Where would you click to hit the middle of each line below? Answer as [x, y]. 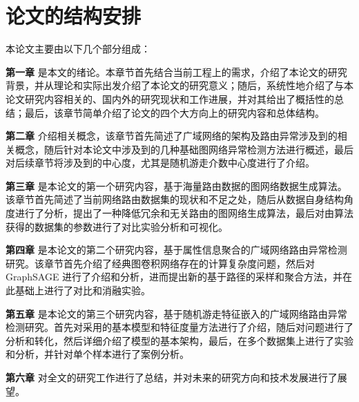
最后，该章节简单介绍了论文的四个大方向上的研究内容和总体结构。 [174, 112]
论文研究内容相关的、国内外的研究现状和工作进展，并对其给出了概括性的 [170, 98]
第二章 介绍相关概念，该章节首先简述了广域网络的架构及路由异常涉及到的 [172, 136]
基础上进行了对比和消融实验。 [83, 290]
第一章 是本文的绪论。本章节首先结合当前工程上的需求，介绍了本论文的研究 [176, 71]
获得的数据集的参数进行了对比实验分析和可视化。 [117, 226]
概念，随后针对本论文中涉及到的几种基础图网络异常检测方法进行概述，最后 [184, 149]
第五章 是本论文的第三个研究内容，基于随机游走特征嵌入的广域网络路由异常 [176, 313]
